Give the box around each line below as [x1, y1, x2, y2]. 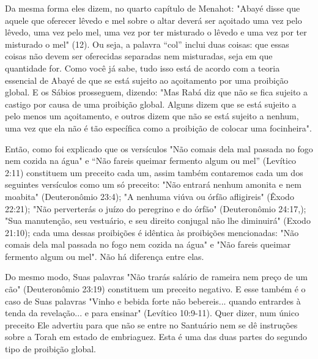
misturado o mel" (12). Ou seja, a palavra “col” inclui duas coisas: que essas [5, 37, 289, 50]
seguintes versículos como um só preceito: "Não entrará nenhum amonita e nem [5, 178, 301, 191]
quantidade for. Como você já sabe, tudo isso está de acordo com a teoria [5, 61, 280, 74]
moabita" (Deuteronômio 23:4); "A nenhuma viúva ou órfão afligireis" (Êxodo [5, 190, 294, 202]
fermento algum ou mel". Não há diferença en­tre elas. [5, 250, 204, 262]
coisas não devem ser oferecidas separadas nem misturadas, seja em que [5, 50, 273, 62]
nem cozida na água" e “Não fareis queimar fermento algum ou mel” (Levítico [5, 154, 297, 167]
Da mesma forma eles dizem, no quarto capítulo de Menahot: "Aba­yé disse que [5, 2, 300, 14]
